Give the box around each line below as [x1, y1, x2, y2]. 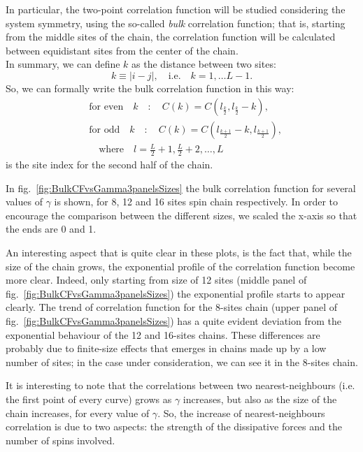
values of [6, 194, 43, 209]
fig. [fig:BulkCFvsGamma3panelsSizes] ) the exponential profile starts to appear [6, 286, 346, 300]
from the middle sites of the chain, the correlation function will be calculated [6, 29, 336, 44]
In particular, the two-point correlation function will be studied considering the [6, 2, 346, 16]
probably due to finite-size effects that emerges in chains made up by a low [6, 341, 327, 356]
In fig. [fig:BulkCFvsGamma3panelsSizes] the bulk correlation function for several [6, 180, 356, 195]
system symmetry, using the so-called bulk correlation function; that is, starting [6, 15, 346, 30]
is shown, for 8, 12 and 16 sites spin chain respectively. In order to [54, 194, 338, 209]
